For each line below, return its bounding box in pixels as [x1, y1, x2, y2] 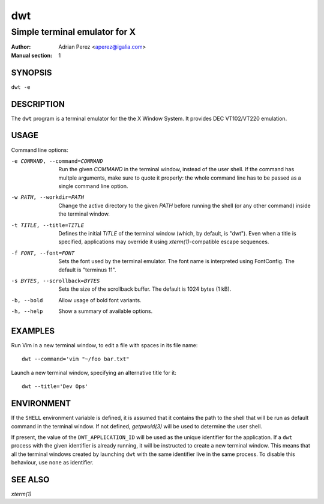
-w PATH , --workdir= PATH [11, 194, 84, 201]
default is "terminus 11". [58, 266, 116, 273]
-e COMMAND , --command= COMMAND [11, 157, 103, 165]
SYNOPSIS [11, 67, 52, 77]
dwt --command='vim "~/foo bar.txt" [22, 356, 130, 363]
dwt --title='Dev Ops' [22, 383, 89, 390]
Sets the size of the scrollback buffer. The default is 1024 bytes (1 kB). [58, 285, 232, 293]
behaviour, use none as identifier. [11, 459, 94, 466]
